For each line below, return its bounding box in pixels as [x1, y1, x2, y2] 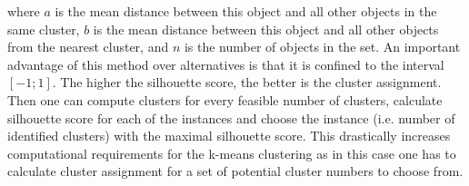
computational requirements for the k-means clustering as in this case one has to [7, 143, 456, 162]
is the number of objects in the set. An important [184, 37, 461, 56]
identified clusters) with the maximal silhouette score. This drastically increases [7, 126, 451, 145]
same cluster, [7, 19, 80, 38]
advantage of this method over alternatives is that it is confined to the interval [7, 54, 444, 73]
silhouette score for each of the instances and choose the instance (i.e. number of [7, 108, 455, 127]
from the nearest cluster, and [7, 37, 169, 56]
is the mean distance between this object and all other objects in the [55, 2, 437, 20]
